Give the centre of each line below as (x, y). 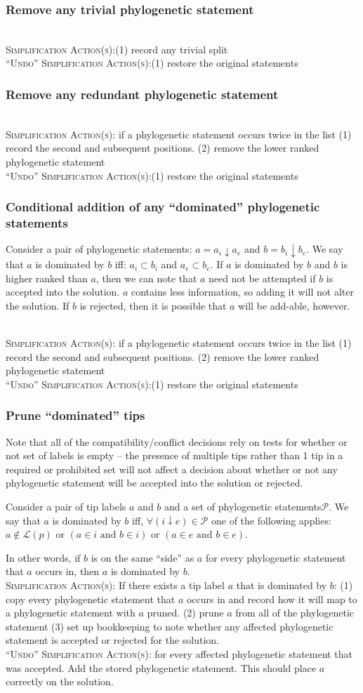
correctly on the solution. (60, 681)
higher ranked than (47, 278)
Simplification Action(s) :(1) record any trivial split (117, 49)
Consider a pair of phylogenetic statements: (99, 249)
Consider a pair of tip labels (66, 506)
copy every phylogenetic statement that (91, 599)
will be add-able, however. (294, 305)
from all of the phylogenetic (295, 613)
